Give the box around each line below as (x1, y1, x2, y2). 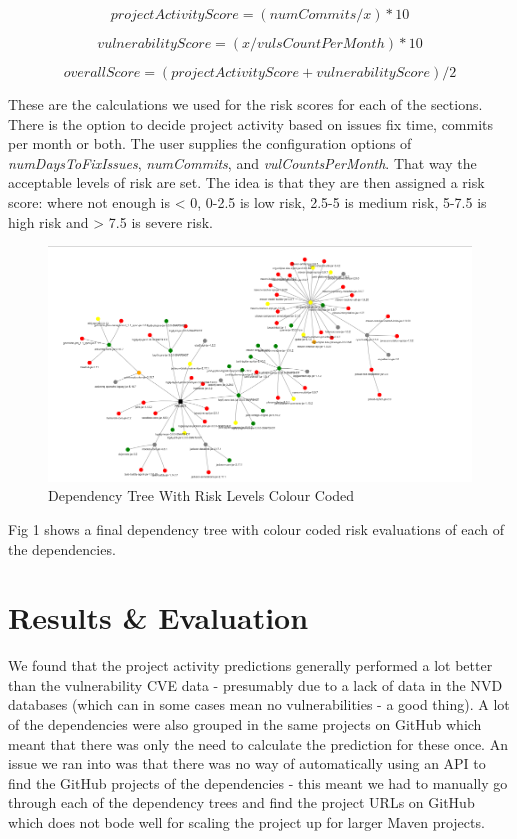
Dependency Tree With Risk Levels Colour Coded (48, 485, 355, 506)
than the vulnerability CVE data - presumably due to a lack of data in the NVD (8, 674, 503, 695)
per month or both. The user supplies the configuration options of (8, 133, 412, 154)
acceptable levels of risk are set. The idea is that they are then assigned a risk (8, 172, 485, 193)
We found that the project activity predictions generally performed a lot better (8, 655, 493, 676)
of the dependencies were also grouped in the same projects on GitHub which (8, 714, 482, 735)
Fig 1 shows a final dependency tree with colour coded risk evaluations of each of (8, 518, 505, 539)
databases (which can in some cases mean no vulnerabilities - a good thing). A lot (8, 694, 510, 715)
